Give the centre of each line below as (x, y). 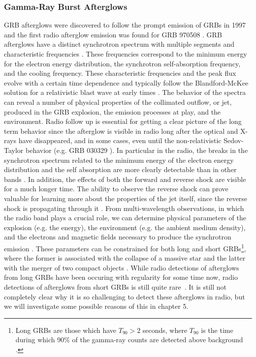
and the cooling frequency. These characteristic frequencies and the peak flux (120, 73)
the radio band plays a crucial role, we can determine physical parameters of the (125, 218)
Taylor (14, 150)
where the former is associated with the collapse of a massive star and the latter (125, 258)
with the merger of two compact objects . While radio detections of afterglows (122, 267)
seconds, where (165, 330)
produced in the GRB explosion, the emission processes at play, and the (112, 111)
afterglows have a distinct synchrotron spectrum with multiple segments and (119, 44)
